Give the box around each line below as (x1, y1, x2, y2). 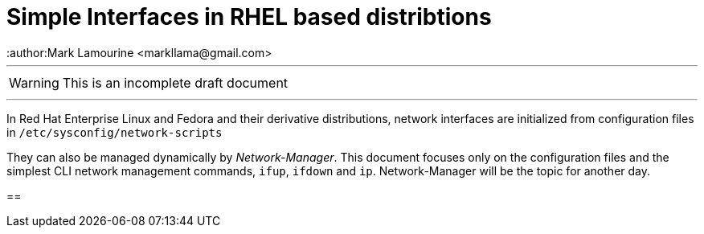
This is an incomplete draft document (62, 74, 289, 91)
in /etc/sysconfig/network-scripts (6, 125, 223, 139)
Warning (9, 74, 59, 91)
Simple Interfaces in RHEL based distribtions (6, 3, 492, 31)
